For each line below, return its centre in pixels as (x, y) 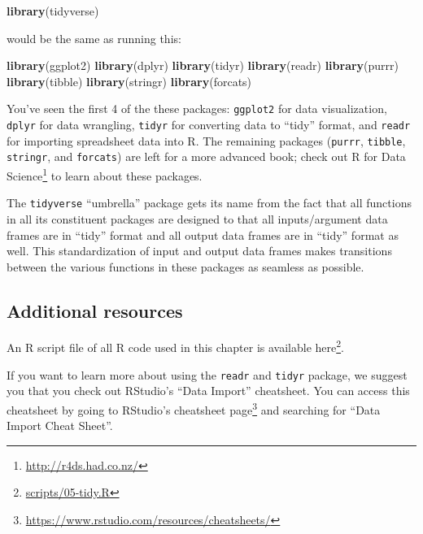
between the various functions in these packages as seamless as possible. (185, 266)
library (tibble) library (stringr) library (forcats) (129, 81)
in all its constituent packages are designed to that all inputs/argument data (197, 218)
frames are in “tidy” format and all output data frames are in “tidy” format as (203, 234)
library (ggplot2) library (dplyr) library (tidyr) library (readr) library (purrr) (203, 65)
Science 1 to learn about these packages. (105, 174)
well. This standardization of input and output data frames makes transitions (199, 251)
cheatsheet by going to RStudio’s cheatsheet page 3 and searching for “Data (194, 408)
